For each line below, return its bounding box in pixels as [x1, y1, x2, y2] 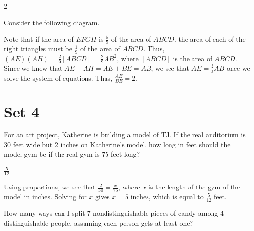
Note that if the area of [4, 34, 74, 44]
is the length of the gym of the [148, 182, 240, 192]
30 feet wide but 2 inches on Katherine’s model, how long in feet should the [4, 139, 231, 149]
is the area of [173, 53, 212, 63]
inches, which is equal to [130, 191, 204, 202]
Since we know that [4, 63, 63, 73]
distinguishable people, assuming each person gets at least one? [4, 217, 193, 228]
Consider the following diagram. [4, 17, 100, 27]
